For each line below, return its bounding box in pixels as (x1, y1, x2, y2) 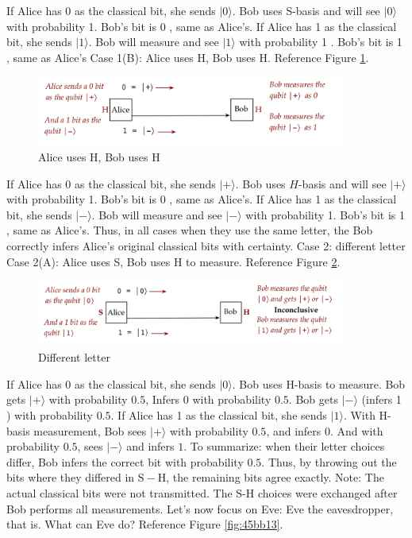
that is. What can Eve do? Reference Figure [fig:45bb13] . (6, 516, 283, 532)
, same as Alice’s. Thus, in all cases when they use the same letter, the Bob (6, 222, 373, 238)
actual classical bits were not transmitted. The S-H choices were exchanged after (6, 484, 398, 501)
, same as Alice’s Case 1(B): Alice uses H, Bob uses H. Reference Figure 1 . (6, 48, 369, 65)
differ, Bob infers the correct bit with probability (6, 453, 244, 470)
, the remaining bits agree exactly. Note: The (166, 469, 384, 486)
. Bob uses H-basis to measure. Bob (232, 375, 406, 392)
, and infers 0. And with (266, 422, 383, 439)
